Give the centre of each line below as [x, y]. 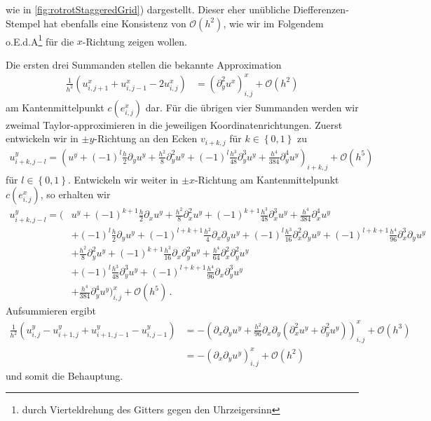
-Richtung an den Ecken [146, 138]
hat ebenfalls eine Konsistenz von [115, 23]
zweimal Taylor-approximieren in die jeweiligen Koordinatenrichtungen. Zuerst [174, 124]
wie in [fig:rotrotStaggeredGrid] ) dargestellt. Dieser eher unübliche [148, 9]
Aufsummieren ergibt [51, 311]
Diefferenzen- [321, 9]
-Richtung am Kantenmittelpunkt [267, 179]
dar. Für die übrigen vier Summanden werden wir [252, 107]
